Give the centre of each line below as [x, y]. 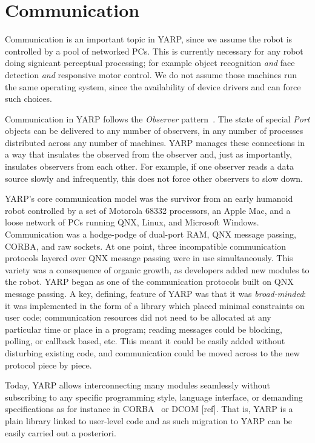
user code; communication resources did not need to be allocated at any [138, 317]
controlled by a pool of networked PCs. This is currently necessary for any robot [154, 51]
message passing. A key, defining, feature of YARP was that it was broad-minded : [156, 293]
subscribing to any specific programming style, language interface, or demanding [154, 397]
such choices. [28, 98]
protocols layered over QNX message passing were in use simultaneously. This [149, 258]
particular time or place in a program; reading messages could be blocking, [144, 329]
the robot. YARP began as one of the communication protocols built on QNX [149, 281]
